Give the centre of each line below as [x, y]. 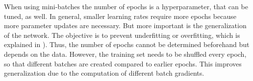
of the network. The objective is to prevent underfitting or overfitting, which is [122, 35]
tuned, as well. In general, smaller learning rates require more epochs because [120, 16]
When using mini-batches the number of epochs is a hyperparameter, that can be [126, 6]
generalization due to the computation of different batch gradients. [104, 73]
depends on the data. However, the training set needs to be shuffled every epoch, [125, 54]
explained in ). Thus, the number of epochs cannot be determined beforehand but [127, 44]
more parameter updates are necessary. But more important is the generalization [125, 25]
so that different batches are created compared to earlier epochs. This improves [123, 63]
